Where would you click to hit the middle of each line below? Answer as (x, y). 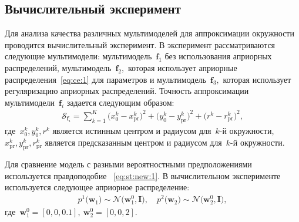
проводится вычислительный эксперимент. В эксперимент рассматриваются (140, 44)
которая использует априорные (182, 67)
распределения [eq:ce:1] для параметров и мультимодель (105, 79)
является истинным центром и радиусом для (132, 130)
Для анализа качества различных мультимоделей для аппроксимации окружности (149, 33)
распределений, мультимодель (58, 67)
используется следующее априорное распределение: (97, 187)
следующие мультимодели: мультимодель (78, 56)
